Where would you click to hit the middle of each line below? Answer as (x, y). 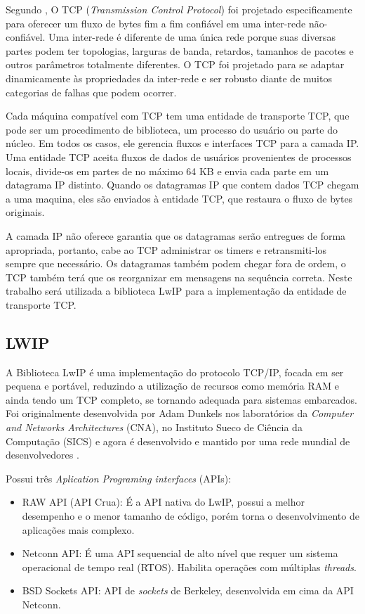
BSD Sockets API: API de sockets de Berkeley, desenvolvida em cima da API (188, 590)
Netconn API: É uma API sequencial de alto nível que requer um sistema (180, 553)
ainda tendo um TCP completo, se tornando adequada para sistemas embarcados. (181, 399)
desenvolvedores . (42, 455)
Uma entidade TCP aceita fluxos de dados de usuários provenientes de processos (179, 156)
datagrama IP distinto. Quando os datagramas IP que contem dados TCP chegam (182, 185)
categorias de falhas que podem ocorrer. (91, 92)
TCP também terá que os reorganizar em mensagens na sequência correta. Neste (179, 277)
